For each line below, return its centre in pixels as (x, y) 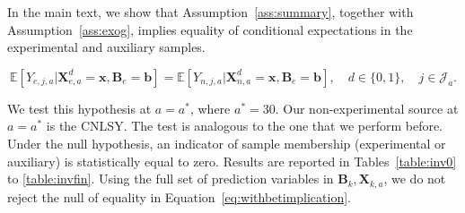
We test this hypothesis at (79, 108)
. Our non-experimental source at (367, 108)
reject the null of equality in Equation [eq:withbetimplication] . (179, 196)
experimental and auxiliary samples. (106, 47)
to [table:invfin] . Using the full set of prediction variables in (171, 179)
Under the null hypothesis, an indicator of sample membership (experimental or (227, 143)
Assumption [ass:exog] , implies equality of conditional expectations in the (210, 29)
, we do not (415, 179)
